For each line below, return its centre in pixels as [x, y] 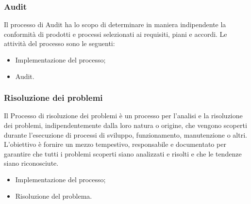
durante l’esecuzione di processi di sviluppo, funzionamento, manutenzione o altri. [125, 134]
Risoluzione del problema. [54, 196]
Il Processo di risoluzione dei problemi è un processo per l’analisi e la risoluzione [123, 116]
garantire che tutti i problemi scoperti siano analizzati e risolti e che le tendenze [123, 153]
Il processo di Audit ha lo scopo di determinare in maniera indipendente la [115, 24]
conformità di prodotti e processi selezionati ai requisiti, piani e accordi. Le [116, 34]
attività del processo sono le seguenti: [59, 43]
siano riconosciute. [31, 163]
